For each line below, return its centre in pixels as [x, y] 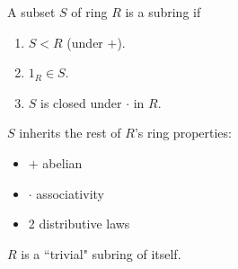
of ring [89, 12]
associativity [70, 193]
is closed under [81, 102]
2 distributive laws [79, 224]
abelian [62, 162]
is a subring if [163, 12]
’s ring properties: [183, 133]
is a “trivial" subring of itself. [101, 253]
